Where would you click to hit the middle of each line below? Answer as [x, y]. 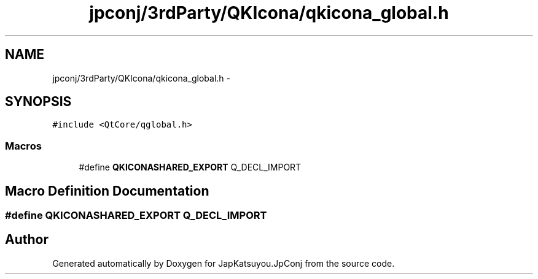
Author [27, 240]
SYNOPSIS [38, 102]
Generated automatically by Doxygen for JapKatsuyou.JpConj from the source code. [224, 263]
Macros [23, 146]
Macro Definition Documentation [107, 191]
